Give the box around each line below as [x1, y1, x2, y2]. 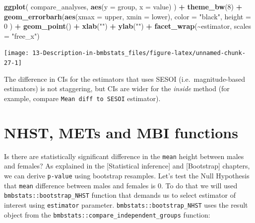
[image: [4, 50, 29, 57]
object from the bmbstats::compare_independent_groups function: [4, 209, 210, 220]
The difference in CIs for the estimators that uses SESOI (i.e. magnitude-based [4, 73, 246, 84]
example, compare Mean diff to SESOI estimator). [4, 93, 161, 103]
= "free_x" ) [4, 30, 40, 41]
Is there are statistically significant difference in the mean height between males [4, 151, 244, 161]
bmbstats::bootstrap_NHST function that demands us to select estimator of [4, 190, 236, 200]
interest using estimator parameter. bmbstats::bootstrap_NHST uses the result [4, 199, 248, 210]
